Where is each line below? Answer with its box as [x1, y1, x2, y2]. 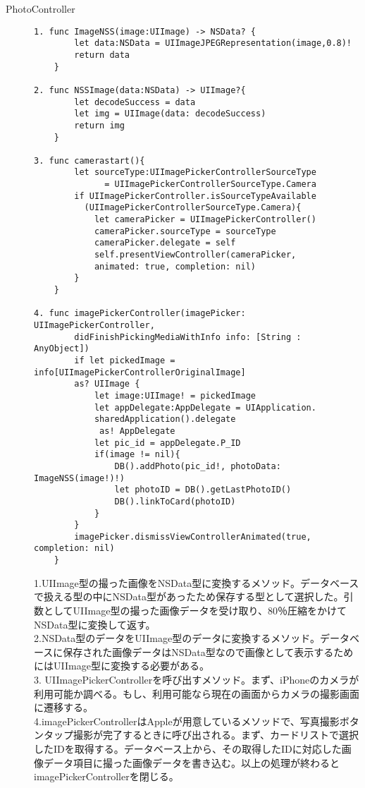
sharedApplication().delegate [94, 414, 236, 425]
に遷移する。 [34, 700, 93, 715]
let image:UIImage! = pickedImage [94, 390, 256, 401]
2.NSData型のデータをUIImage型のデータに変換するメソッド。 [34, 631, 320, 645]
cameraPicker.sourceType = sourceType [94, 226, 276, 236]
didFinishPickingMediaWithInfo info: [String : [74, 332, 302, 342]
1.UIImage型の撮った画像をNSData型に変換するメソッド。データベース [34, 575, 359, 590]
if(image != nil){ [94, 449, 180, 460]
